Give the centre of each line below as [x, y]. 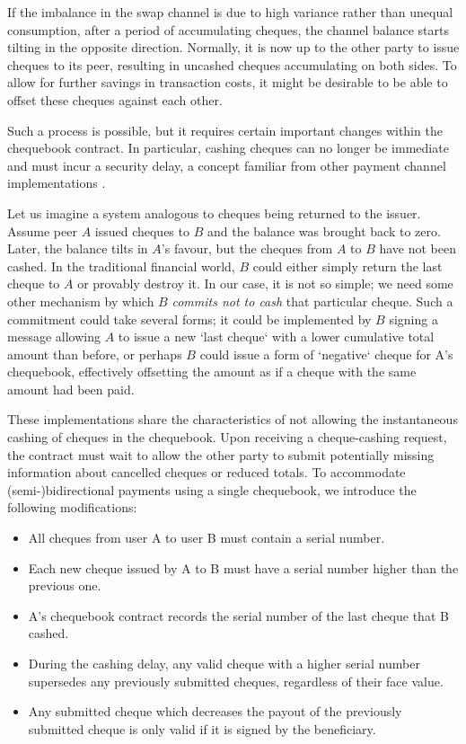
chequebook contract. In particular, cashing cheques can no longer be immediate [228, 148]
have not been [418, 248]
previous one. [65, 585]
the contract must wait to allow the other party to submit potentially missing [221, 454]
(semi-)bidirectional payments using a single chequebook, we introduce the [212, 489]
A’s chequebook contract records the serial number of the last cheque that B [238, 615]
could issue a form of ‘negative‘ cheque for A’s [326, 354]
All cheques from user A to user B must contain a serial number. [207, 538]
